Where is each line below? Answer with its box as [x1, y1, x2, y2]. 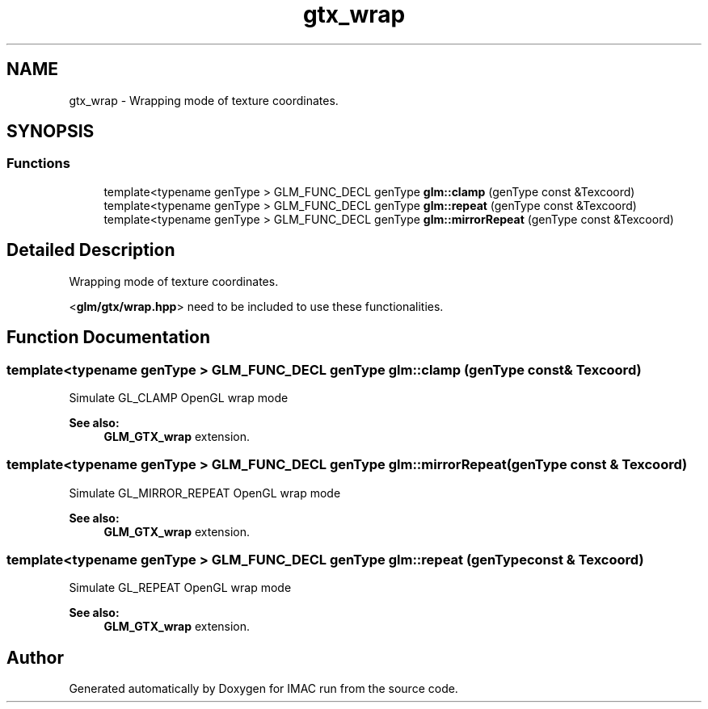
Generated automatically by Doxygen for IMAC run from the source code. [69, 682, 458, 696]
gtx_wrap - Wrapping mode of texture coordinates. [69, 93, 339, 107]
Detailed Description [6, 240, 175, 261]
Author [6, 647, 64, 668]
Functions [6, 155, 70, 172]
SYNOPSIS [6, 121, 95, 142]
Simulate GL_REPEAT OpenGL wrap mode [69, 581, 292, 595]
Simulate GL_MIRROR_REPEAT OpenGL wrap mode [69, 485, 341, 500]
